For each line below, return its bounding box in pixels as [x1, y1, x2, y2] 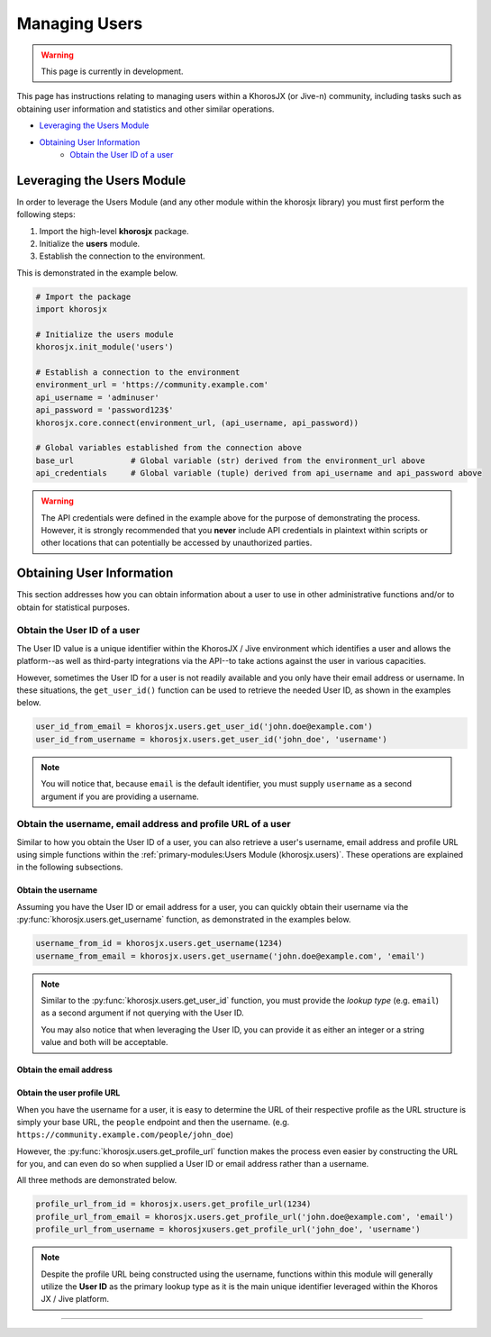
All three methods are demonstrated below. [16, 1175, 177, 1186]
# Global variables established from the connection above [35, 442, 302, 453]
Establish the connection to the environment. [39, 250, 206, 261]
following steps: [16, 209, 76, 220]
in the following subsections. [16, 861, 123, 873]
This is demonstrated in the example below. [16, 267, 178, 278]
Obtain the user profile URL [16, 1087, 121, 1098]
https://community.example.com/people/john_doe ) [16, 1129, 234, 1140]
